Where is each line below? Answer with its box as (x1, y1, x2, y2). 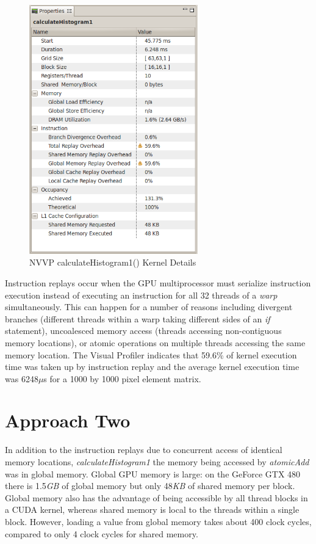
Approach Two (5, 408, 131, 433)
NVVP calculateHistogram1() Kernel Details (29, 256, 196, 269)
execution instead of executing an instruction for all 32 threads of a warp (5, 288, 278, 301)
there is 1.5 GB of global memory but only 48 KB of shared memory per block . (5, 479, 295, 492)
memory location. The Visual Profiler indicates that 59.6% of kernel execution (5, 348, 297, 361)
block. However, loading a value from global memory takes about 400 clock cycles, (5, 515, 312, 528)
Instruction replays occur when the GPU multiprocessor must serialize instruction (5, 276, 311, 289)
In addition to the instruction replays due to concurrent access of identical (5, 443, 282, 456)
